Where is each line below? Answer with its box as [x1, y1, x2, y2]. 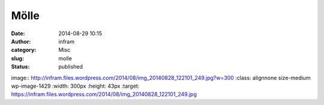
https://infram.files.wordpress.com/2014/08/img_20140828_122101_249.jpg [11, 91, 197, 98]
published [58, 63, 83, 70]
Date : [11, 30, 25, 37]
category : [11, 47, 37, 54]
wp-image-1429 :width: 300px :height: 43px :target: [11, 82, 140, 89]
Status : [11, 63, 30, 70]
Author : [11, 38, 31, 45]
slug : [11, 54, 24, 62]
